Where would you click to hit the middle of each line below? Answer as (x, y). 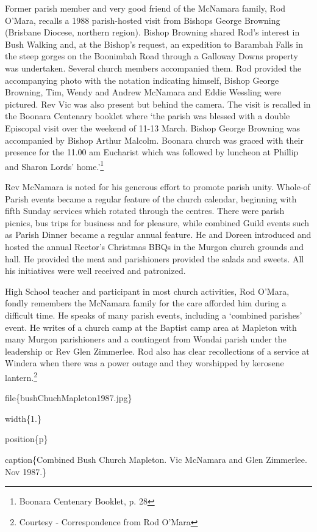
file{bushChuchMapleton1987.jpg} (69, 398)
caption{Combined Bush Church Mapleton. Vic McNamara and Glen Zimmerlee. (156, 459)
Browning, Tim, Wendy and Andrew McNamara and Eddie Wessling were (143, 92)
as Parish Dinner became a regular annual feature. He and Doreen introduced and (158, 235)
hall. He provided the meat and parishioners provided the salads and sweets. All (155, 258)
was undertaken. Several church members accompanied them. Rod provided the (153, 68)
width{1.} (23, 418)
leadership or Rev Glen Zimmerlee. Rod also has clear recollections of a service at (157, 351)
